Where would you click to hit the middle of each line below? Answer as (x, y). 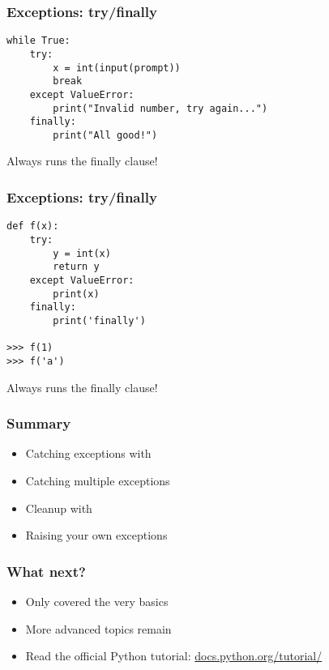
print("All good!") (105, 135)
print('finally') (99, 320)
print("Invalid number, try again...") (160, 108)
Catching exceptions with (88, 453)
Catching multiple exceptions (98, 480)
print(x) (76, 294)
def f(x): (33, 226)
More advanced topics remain (98, 628)
